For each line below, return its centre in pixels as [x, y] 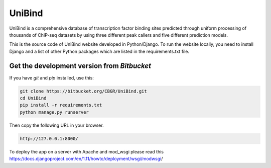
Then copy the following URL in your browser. [56, 125]
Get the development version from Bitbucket [80, 66]
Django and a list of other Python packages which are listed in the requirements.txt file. [99, 51]
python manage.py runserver [54, 112]
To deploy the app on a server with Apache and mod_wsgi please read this [87, 151]
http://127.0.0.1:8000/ [49, 139]
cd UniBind [33, 98]
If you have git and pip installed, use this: [51, 77]
